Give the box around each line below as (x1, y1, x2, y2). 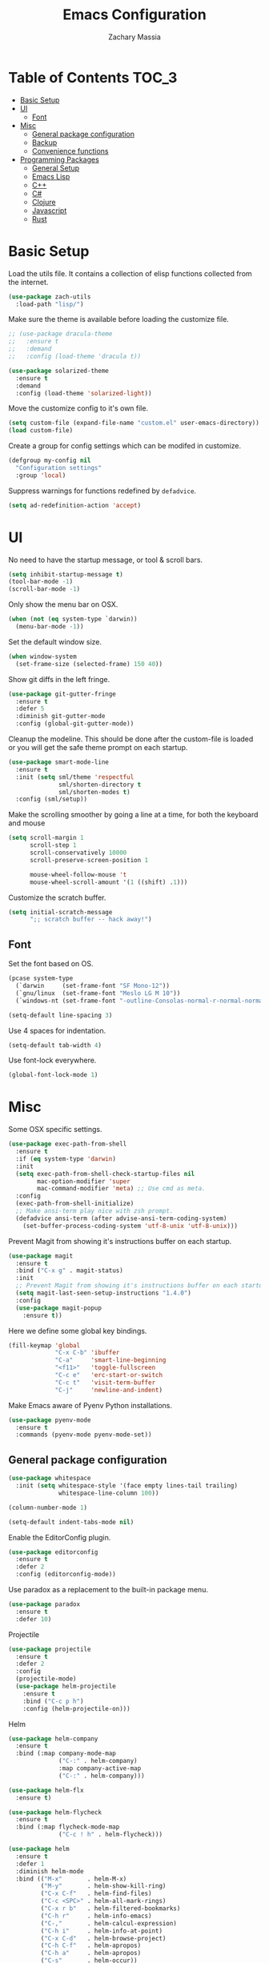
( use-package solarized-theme (8, 367, 110, 375)
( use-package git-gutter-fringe (8, 690, 116, 698)
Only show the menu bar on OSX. (8, 600, 118, 609)
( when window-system (8, 652, 78, 660)
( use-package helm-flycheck (8, 1808, 102, 1816)
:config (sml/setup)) (15, 795, 88, 804)
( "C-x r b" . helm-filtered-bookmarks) (40, 1905, 181, 1913)
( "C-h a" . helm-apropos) (40, 1949, 142, 1957)
